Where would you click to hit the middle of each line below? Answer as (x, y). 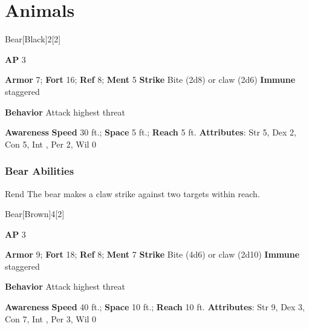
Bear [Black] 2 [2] (33, 39)
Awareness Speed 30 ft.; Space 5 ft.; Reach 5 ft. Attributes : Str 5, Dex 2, (151, 132)
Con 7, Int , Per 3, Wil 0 (51, 318)
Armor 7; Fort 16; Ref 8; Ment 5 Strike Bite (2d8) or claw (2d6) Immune (150, 80)
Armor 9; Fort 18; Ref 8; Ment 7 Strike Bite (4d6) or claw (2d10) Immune (152, 254)
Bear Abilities (40, 171)
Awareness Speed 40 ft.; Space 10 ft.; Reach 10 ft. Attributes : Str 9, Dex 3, (155, 307)
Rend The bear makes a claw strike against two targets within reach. (132, 193)
